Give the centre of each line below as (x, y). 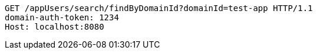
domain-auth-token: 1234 (62, 17)
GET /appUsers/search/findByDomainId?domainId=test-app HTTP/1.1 (159, 8)
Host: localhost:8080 (55, 27)
